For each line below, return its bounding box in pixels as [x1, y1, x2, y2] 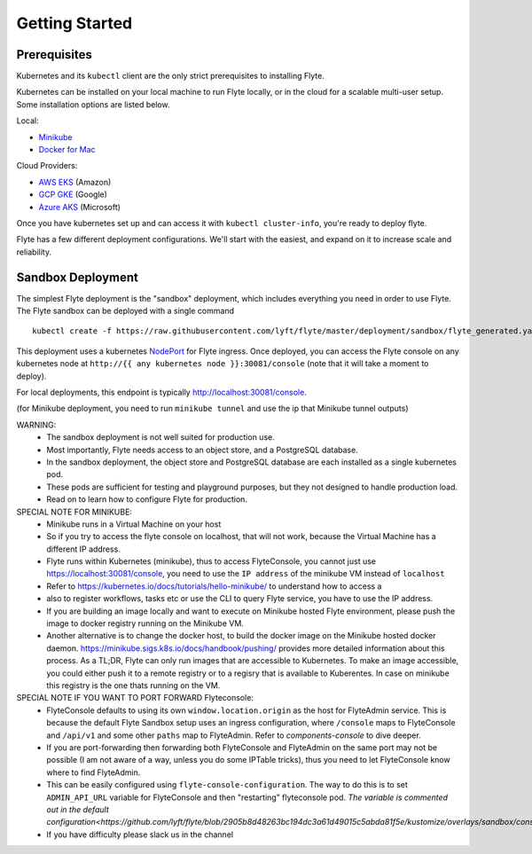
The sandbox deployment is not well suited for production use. [46, 432, 275, 443]
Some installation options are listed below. [16, 98, 170, 110]
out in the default [46, 803, 110, 815]
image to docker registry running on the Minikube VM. [46, 618, 244, 629]
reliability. [16, 247, 52, 257]
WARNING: [16, 419, 57, 430]
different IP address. [46, 544, 121, 554]
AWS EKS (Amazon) [38, 176, 112, 187]
